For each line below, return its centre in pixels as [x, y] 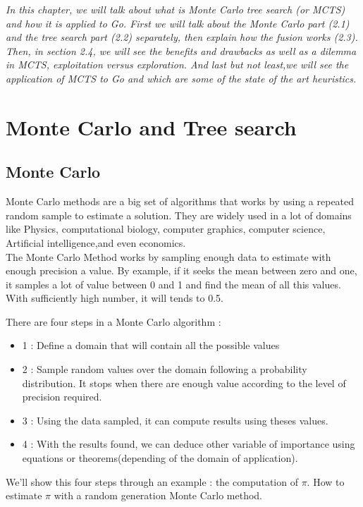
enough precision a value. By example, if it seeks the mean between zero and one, [181, 270]
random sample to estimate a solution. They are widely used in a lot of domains [179, 215]
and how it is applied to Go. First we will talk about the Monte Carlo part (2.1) [178, 23]
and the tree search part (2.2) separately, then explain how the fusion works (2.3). [182, 37]
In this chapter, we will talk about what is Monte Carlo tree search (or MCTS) [176, 9]
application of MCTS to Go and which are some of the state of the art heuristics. [181, 78]
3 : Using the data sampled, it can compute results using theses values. [175, 420]
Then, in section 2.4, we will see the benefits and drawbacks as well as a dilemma [181, 50]
